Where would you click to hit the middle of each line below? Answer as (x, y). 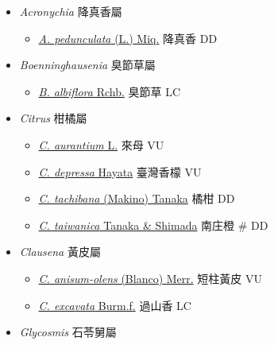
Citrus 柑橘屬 (53, 118)
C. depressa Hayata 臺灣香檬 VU (120, 171)
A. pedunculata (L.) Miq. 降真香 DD (128, 38)
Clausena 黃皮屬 (60, 252)
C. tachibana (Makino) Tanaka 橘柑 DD (137, 198)
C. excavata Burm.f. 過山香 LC (115, 305)
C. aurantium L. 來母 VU (101, 144)
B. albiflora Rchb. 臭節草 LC (110, 91)
